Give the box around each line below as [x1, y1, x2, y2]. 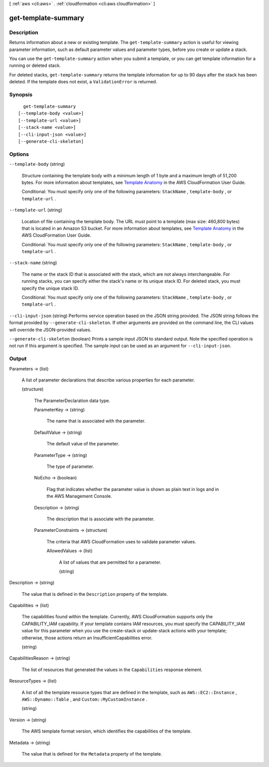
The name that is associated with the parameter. [46, 418, 146, 424]
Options [9, 150, 29, 157]
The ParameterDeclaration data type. [34, 397, 111, 403]
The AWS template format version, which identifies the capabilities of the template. [21, 728, 192, 734]
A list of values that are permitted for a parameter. [59, 559, 161, 565]
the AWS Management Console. [46, 493, 112, 499]
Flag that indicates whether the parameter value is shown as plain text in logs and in [46, 486, 219, 492]
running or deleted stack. [9, 62, 61, 68]
